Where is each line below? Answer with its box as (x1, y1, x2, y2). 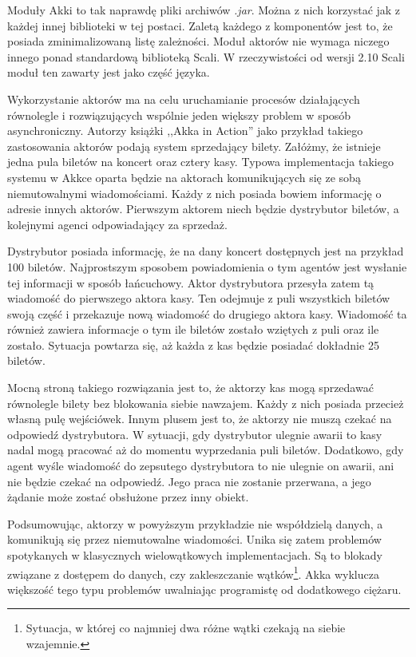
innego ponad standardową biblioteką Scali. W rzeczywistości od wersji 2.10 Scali (7, 48, 405, 65)
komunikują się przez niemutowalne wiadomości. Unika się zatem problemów (7, 531, 382, 548)
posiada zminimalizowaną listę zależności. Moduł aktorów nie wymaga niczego (7, 33, 390, 49)
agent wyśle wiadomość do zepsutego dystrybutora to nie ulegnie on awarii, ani (7, 457, 394, 474)
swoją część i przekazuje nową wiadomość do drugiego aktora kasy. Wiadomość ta (7, 305, 407, 322)
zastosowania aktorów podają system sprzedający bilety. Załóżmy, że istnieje (7, 137, 381, 154)
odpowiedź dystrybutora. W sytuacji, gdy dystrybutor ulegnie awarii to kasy (7, 425, 382, 442)
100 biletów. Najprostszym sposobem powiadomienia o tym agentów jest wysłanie (7, 258, 407, 275)
